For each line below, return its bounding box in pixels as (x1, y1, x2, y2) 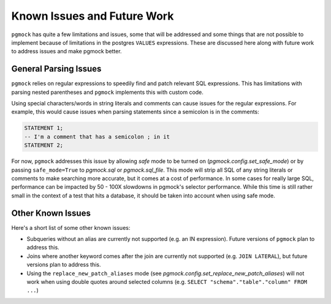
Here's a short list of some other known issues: (11, 224, 131, 231)
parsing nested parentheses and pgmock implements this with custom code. (11, 88, 204, 96)
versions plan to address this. (26, 261, 101, 268)
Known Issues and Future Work (11, 9, 174, 23)
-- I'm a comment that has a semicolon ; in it (24, 133, 170, 140)
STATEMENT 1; (24, 124, 64, 132)
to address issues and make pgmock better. (11, 48, 122, 55)
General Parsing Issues (11, 64, 102, 74)
